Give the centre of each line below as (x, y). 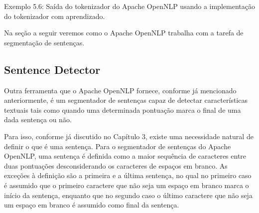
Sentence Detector (52, 69)
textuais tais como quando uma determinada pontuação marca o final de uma (123, 109)
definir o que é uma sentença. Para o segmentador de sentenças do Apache (118, 146)
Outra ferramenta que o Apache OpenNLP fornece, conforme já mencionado (120, 90)
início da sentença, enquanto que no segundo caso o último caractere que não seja (128, 195)
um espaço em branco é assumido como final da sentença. (92, 205)
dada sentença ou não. (38, 119)
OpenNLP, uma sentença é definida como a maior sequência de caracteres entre (125, 156)
